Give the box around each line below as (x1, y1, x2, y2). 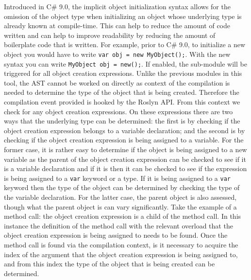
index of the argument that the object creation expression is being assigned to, (4, 249, 238, 259)
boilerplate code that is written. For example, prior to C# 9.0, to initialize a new (4, 39, 246, 50)
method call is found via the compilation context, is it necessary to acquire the (4, 240, 238, 250)
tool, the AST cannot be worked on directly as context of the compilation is (4, 77, 230, 87)
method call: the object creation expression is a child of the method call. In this (4, 211, 241, 221)
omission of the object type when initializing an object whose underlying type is (4, 11, 242, 21)
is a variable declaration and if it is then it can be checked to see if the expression (4, 163, 247, 174)
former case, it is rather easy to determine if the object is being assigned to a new (4, 144, 247, 155)
